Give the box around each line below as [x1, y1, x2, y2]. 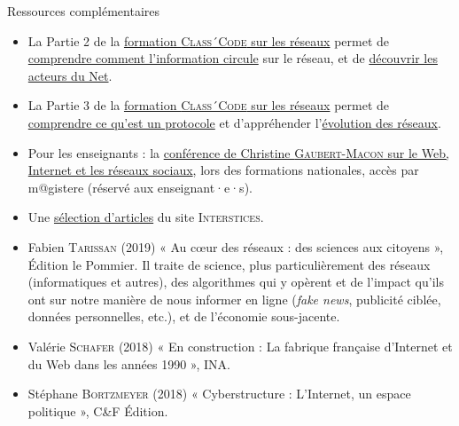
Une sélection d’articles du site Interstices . [27, 208, 264, 226]
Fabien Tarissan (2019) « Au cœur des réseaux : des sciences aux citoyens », [27, 237, 444, 256]
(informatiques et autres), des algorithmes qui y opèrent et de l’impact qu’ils [27, 272, 444, 291]
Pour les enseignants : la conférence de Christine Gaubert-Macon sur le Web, [27, 143, 449, 162]
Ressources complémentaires [7, 2, 160, 20]
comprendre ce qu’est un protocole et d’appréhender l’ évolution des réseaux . [27, 113, 441, 131]
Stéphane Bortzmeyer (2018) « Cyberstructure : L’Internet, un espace [27, 384, 411, 403]
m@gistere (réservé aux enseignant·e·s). [27, 177, 253, 196]
